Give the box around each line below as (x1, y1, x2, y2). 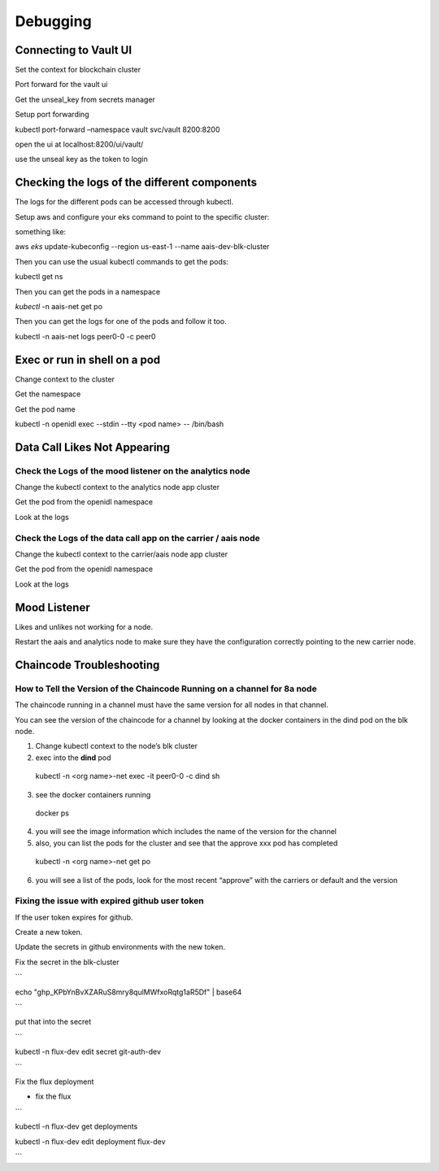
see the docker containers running (35, 789, 151, 799)
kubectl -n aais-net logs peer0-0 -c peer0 (15, 331, 156, 341)
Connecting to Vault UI (15, 43, 133, 57)
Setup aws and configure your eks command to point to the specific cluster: (15, 212, 270, 221)
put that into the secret (15, 1017, 92, 1027)
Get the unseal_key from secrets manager (15, 94, 156, 104)
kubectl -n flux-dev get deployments (15, 1121, 138, 1131)
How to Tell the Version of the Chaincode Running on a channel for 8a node (15, 683, 317, 694)
